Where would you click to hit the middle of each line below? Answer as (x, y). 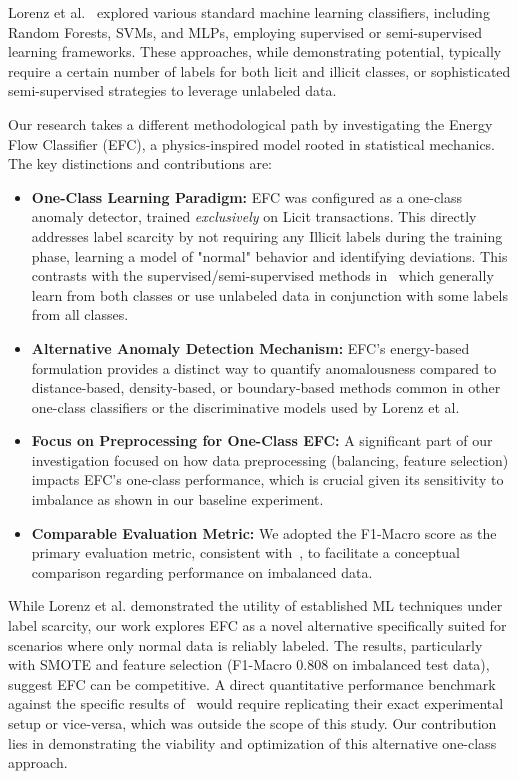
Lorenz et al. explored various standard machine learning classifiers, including (249, 12)
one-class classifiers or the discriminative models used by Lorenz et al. (245, 406)
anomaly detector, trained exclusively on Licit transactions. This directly (254, 216)
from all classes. (80, 314)
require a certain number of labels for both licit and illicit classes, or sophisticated (259, 70)
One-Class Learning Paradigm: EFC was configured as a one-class (247, 196)
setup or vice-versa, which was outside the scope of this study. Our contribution (252, 723)
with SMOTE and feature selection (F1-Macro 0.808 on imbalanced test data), (249, 664)
